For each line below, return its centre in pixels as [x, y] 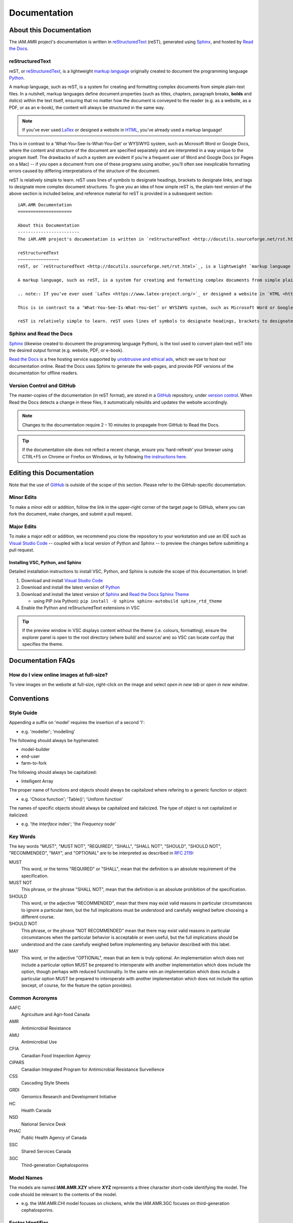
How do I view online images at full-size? [59, 675]
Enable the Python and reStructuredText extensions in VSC [81, 608]
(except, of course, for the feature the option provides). [77, 985]
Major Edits [23, 526]
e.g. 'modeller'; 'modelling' [48, 731]
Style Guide [23, 713]
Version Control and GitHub [42, 385]
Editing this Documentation [52, 473]
